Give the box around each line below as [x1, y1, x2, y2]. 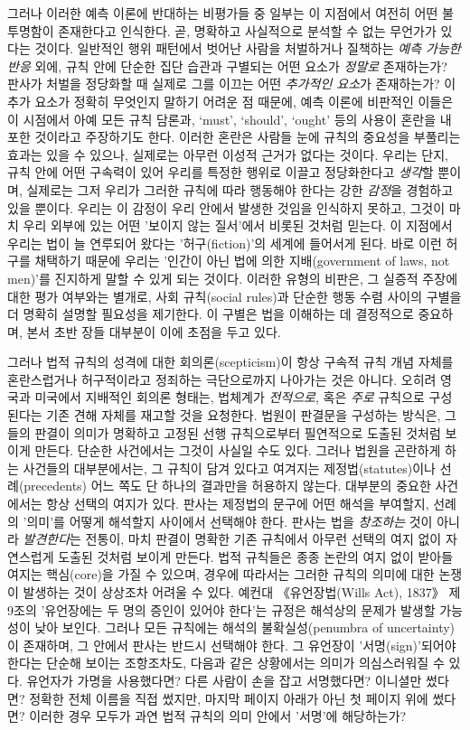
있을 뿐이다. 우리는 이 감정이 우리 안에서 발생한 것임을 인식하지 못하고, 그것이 [7, 198, 446, 217]
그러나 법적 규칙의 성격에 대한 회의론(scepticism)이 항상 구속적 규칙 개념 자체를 [7, 352, 454, 371]
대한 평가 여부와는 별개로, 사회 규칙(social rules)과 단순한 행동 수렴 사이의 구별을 [7, 286, 462, 305]
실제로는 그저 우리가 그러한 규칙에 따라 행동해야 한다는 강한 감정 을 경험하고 [26, 180, 454, 199]
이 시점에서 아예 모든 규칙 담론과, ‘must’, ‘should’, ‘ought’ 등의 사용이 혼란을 [7, 109, 437, 128]
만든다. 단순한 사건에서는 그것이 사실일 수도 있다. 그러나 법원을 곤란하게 [34, 441, 441, 460]
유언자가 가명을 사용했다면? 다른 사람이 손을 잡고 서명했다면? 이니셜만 [26, 670, 422, 689]
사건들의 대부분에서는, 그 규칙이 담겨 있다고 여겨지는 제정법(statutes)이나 [23, 458, 436, 477]
